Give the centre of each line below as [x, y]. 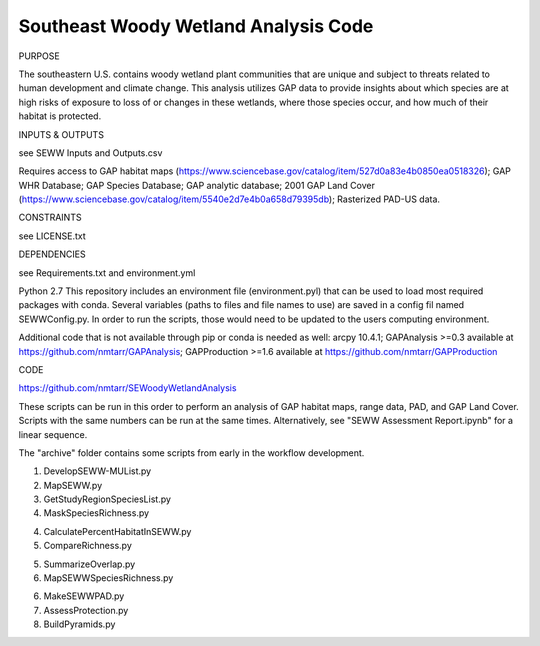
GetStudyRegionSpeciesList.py [107, 499]
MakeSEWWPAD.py [84, 596]
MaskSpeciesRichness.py [96, 513]
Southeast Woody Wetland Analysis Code [196, 26]
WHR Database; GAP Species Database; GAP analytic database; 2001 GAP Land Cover [196, 185]
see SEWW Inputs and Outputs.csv [90, 152]
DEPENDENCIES [52, 254]
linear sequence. [53, 434]
